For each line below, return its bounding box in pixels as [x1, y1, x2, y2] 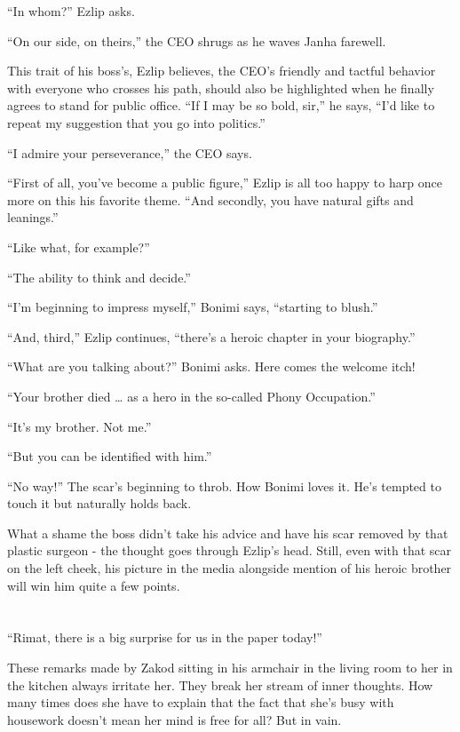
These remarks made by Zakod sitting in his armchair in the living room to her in [7, 658, 453, 677]
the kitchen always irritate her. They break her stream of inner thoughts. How [7, 675, 433, 694]
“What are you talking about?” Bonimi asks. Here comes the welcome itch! [7, 357, 416, 376]
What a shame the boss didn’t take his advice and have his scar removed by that [7, 523, 448, 542]
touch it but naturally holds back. [7, 494, 192, 513]
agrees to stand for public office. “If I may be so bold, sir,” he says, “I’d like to [7, 96, 435, 115]
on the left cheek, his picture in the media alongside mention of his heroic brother [7, 559, 452, 577]
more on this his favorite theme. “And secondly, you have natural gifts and [7, 190, 414, 209]
